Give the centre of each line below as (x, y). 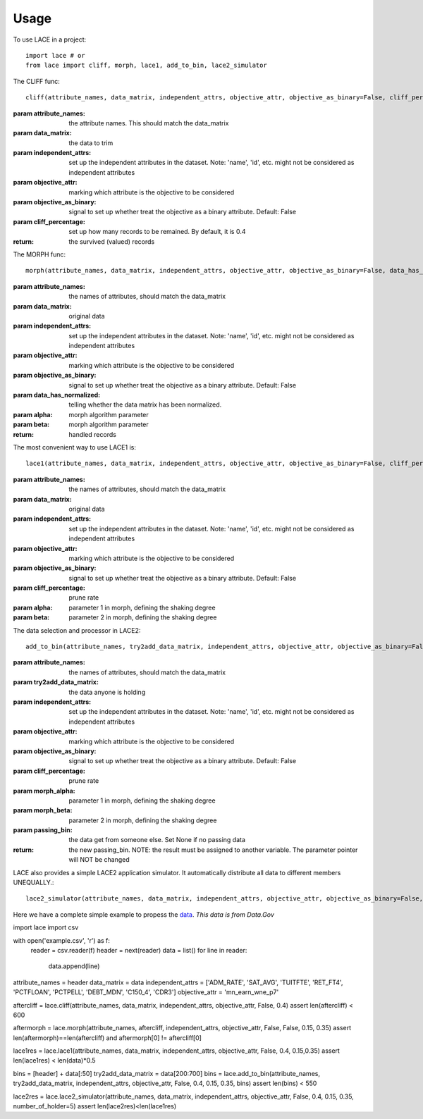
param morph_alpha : (44, 791)
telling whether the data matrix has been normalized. (145, 404)
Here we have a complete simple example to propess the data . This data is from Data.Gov (144, 914)
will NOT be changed (99, 860)
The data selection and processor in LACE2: (77, 630)
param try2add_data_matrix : (56, 682)
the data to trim (91, 143)
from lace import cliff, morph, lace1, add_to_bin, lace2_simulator (146, 66)
